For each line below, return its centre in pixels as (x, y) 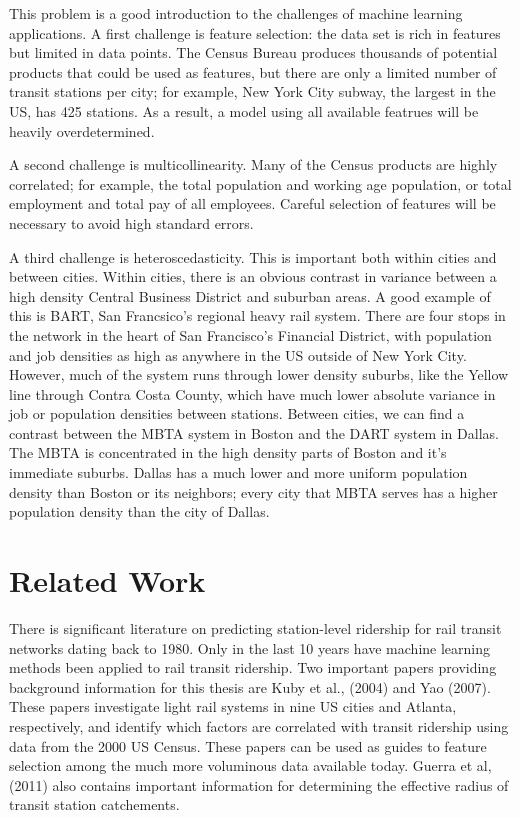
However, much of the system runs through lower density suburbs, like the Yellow (259, 374)
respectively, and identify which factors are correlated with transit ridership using (259, 725)
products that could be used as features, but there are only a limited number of (253, 71)
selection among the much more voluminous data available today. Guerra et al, (250, 765)
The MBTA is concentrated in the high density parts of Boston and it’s (228, 452)
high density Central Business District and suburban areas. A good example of (250, 295)
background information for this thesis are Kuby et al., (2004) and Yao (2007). (250, 686)
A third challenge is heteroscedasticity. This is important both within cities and (253, 256)
